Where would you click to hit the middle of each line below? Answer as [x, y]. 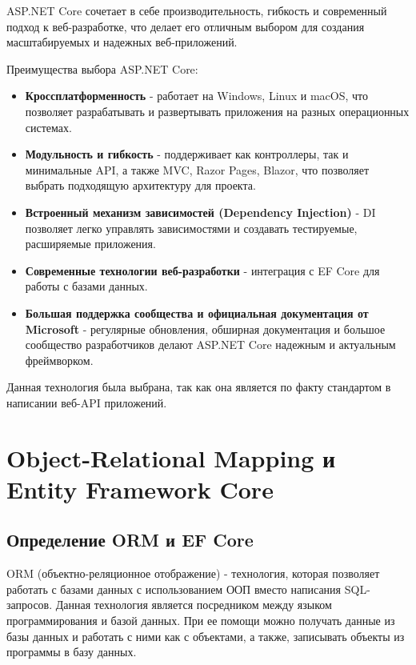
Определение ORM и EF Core [130, 540]
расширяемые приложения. [90, 244]
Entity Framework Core [140, 489]
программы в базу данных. [72, 652]
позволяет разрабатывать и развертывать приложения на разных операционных [217, 111]
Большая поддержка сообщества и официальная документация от [197, 312]
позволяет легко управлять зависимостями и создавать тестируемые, [191, 228]
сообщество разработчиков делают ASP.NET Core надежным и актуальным [210, 345]
